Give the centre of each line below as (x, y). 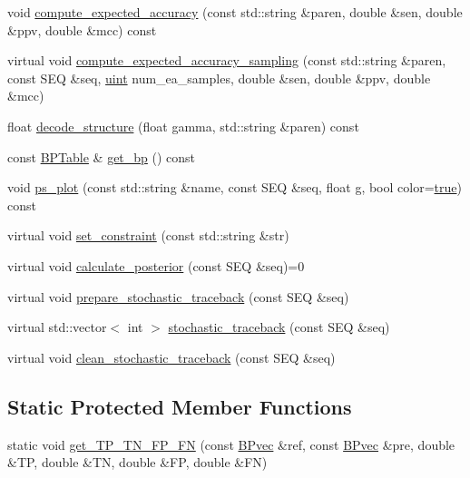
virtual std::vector (57, 327)
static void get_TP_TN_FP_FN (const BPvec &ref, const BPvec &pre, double (231, 444)
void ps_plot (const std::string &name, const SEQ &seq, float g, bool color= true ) (235, 187)
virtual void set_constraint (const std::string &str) (148, 235)
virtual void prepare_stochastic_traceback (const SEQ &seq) (178, 296)
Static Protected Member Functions (180, 406)
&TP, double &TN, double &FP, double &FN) (137, 462)
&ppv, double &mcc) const (82, 29)
